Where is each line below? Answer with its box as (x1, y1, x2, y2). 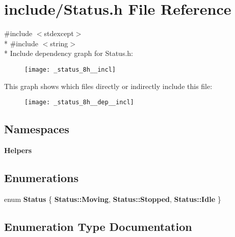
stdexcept (44, 28, 74, 39)
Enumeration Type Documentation (4, 218, 192, 234)
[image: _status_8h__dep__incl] (24, 99, 134, 106)
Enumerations (4, 170, 79, 185)
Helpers (4, 145, 32, 156)
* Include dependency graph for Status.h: (4, 48, 133, 58)
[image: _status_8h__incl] (24, 66, 116, 73)
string (50, 38, 68, 48)
